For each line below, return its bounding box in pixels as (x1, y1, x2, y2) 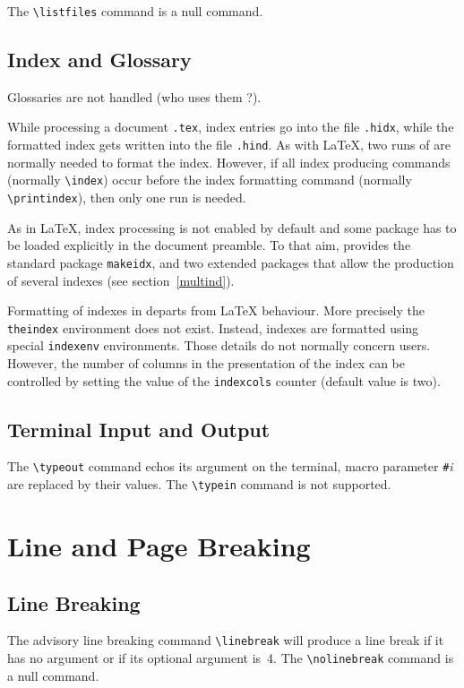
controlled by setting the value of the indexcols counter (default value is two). (7, 371, 441, 390)
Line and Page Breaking (7, 527, 311, 563)
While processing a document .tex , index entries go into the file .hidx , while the (7, 117, 454, 136)
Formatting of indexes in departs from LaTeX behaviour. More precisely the (7, 301, 425, 320)
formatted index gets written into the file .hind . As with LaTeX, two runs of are (7, 135, 451, 154)
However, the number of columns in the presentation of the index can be (7, 354, 405, 373)
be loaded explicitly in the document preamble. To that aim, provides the (7, 236, 411, 254)
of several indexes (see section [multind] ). (7, 271, 235, 289)
